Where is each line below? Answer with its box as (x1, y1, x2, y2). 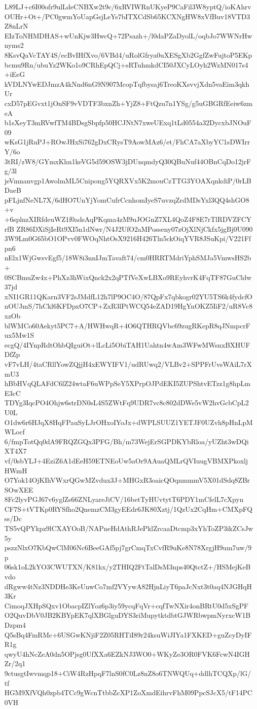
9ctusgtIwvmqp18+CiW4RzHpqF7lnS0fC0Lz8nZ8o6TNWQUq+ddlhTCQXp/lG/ (4, 668, 251, 678)
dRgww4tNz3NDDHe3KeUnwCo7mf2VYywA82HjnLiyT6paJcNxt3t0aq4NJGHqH (4, 581, 252, 591)
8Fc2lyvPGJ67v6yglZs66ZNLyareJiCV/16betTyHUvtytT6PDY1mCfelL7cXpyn (4, 494, 244, 504)
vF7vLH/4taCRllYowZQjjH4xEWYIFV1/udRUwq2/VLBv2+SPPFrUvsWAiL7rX (4, 358, 252, 369)
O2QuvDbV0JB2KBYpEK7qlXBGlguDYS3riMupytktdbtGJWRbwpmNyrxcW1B (4, 610, 251, 620)
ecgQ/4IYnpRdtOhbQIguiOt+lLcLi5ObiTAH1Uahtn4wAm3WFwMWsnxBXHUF (4, 339, 250, 350)
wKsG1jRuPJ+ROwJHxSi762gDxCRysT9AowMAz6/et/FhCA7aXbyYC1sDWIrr (4, 137, 250, 147)
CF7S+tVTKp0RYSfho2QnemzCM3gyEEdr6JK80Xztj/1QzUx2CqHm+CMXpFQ (4, 503, 253, 514)
